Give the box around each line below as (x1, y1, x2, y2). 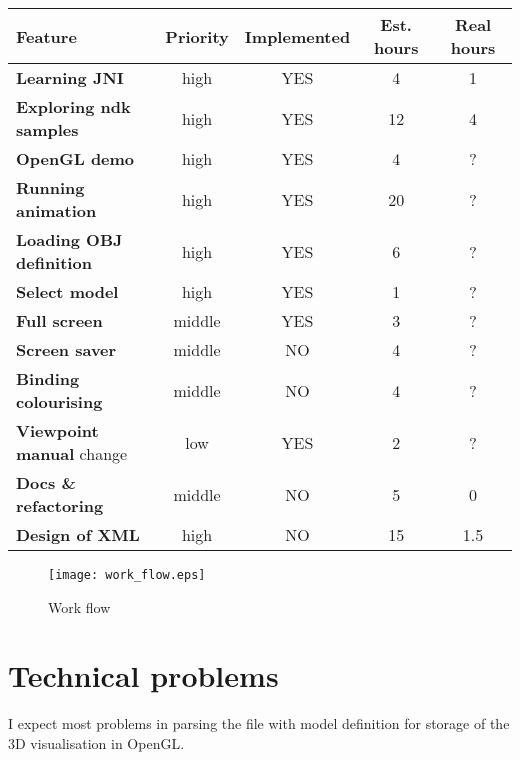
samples (16, 118, 79, 141)
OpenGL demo (16, 147, 135, 170)
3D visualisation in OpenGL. (8, 732, 185, 753)
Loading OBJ (16, 228, 123, 251)
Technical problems (8, 655, 279, 696)
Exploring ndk (16, 95, 131, 118)
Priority (165, 24, 229, 48)
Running (16, 176, 85, 199)
